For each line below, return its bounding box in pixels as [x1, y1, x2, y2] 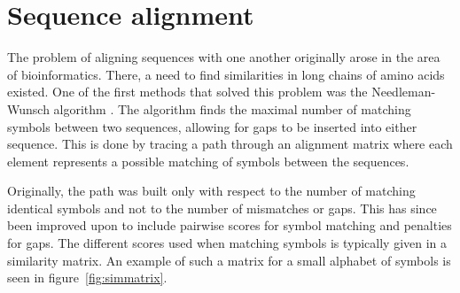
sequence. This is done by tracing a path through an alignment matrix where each [7, 135, 453, 153]
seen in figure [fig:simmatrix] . [7, 268, 168, 287]
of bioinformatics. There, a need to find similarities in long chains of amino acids [7, 65, 445, 83]
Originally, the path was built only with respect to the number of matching [7, 181, 416, 200]
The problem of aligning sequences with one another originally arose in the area [7, 48, 441, 66]
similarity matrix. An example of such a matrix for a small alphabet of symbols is [7, 251, 451, 269]
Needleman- [371, 82, 436, 101]
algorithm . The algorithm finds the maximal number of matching [53, 99, 411, 118]
